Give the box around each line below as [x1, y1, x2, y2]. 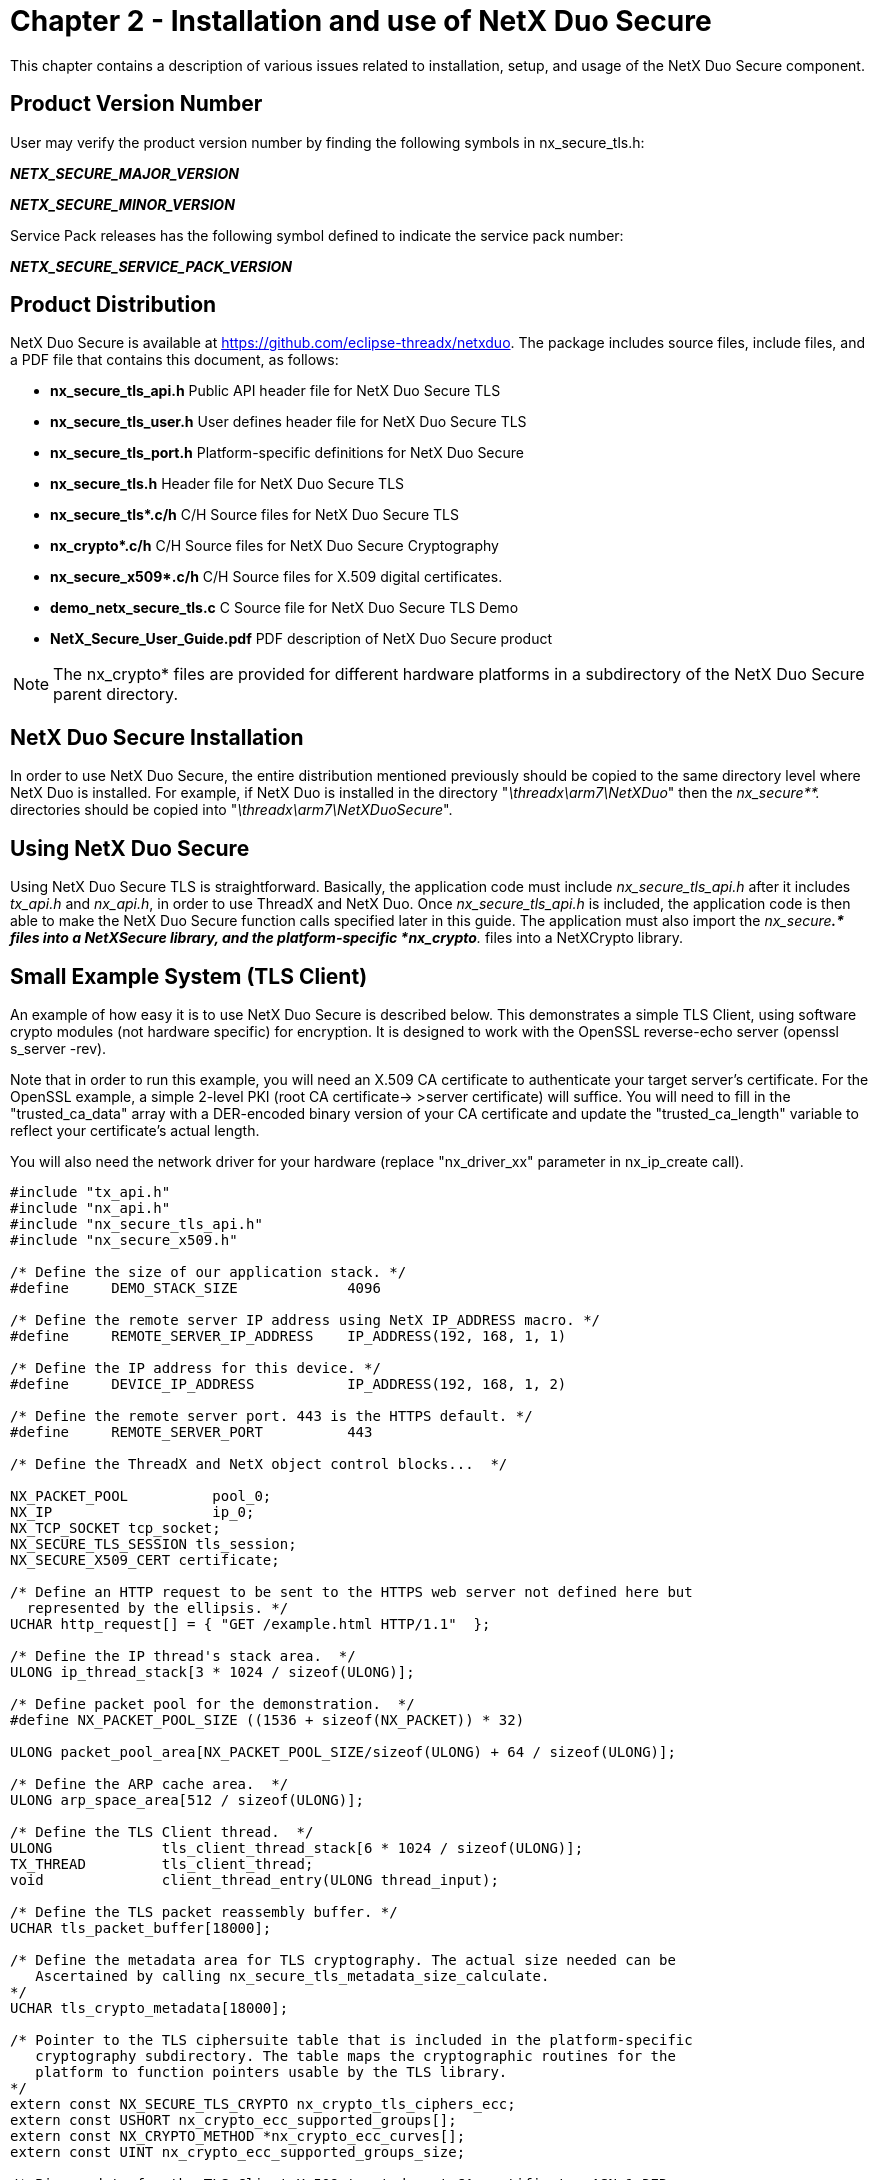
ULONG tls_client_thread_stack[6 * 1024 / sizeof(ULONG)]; [10, 1839, 584, 1856]
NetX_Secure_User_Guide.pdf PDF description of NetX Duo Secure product [50, 630, 552, 648]
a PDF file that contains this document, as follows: [10, 351, 339, 369]
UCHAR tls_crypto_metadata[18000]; [10, 1999, 289, 2016]
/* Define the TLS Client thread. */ [10, 1823, 314, 1840]
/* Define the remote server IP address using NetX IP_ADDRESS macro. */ [10, 1311, 601, 1328]
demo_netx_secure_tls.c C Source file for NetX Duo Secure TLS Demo [50, 599, 519, 617]
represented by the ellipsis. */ [26, 1599, 289, 1616]
